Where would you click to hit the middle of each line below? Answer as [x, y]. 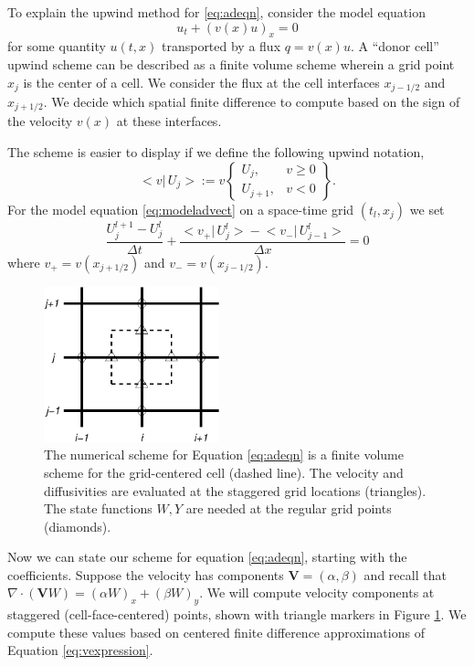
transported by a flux [221, 46]
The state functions [98, 508]
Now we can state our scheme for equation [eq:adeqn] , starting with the [207, 557]
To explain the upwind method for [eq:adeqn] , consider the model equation [216, 12]
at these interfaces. [169, 121]
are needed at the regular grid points [289, 508]
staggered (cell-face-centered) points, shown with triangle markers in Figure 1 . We [237, 614]
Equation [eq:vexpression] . [80, 650]
